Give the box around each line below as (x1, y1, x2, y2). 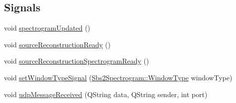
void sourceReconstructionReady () (4, 39, 111, 49)
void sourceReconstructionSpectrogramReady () (4, 56, 149, 66)
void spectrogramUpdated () (4, 23, 91, 33)
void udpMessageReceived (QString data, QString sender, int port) (4, 89, 208, 99)
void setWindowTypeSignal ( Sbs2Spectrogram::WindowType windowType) (4, 72, 233, 82)
